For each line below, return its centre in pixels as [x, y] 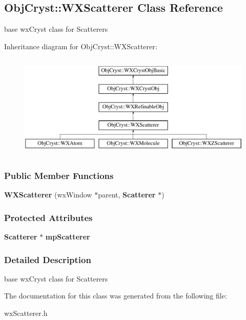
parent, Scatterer [127, 195]
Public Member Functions [59, 175]
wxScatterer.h [26, 313]
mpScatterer [68, 236]
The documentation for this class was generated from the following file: [116, 296]
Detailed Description [48, 259]
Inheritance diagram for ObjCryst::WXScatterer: [81, 46]
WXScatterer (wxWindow [48, 195]
